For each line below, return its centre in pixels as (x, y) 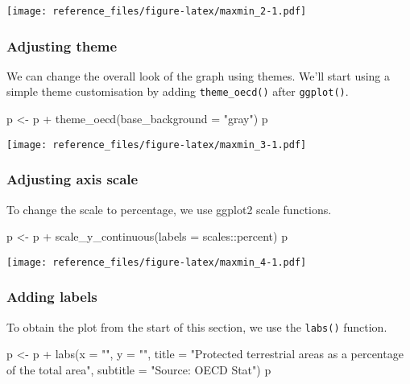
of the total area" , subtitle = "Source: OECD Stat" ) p (139, 369)
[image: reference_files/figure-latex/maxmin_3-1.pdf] (157, 145)
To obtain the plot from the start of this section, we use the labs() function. (197, 326)
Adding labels (52, 297)
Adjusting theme (62, 45)
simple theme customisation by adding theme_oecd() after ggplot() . (178, 91)
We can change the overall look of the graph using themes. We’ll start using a (199, 75)
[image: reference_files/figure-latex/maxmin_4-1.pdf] (157, 262)
